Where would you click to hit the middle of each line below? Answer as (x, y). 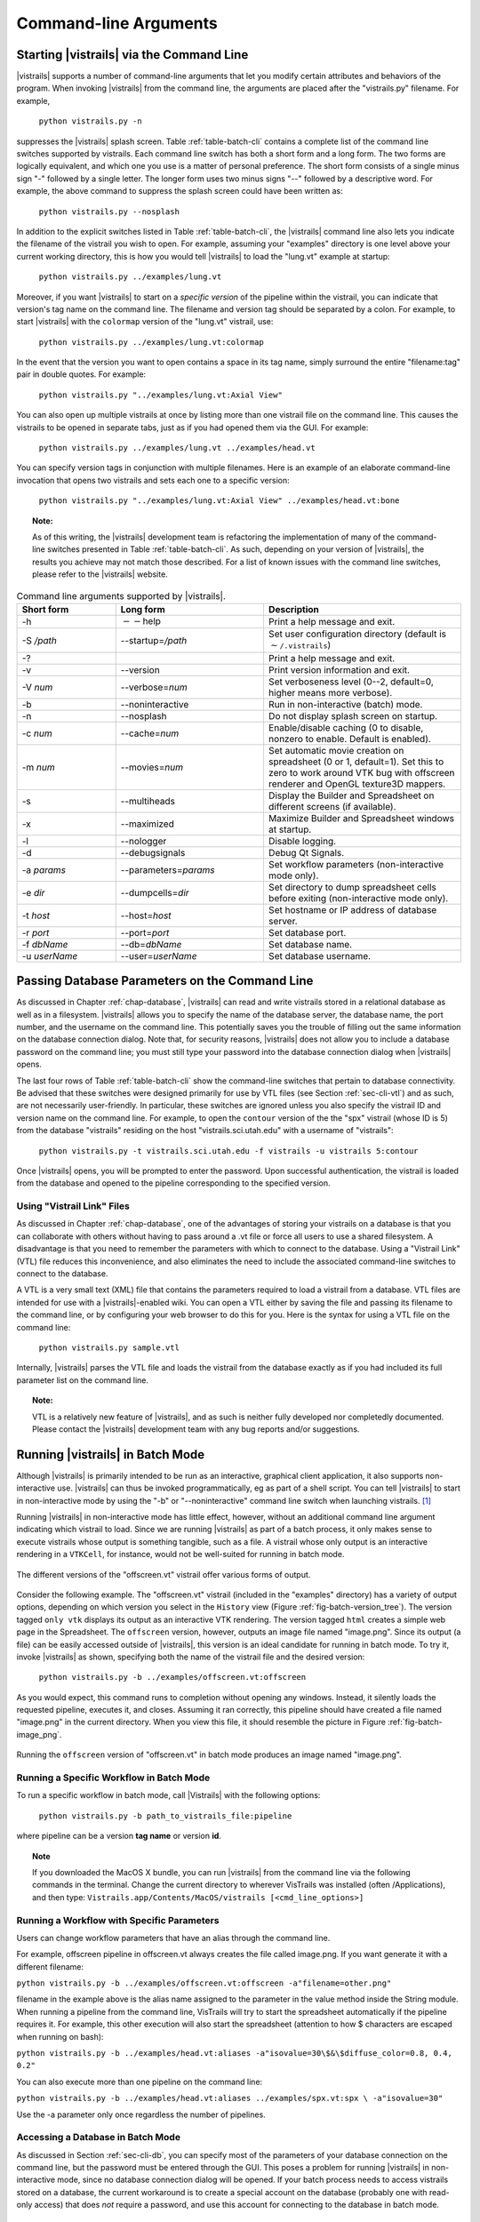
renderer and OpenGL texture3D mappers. (357, 784)
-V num (37, 687)
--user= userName (159, 955)
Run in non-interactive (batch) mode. (345, 704)
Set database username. (320, 955)
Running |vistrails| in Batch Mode (111, 1455)
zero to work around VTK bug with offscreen (361, 772)
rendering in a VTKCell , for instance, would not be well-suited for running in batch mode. (180, 1555)
